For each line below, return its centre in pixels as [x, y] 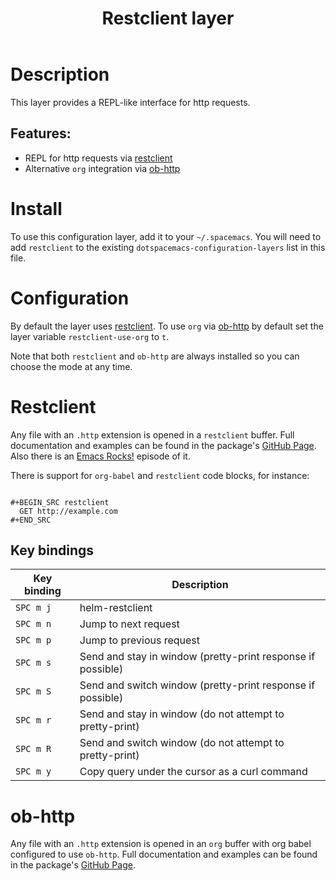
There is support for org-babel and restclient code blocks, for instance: [160, 475]
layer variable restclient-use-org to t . [90, 336]
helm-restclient [116, 608]
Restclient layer [168, 18]
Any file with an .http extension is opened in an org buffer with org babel [161, 844]
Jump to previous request [140, 640]
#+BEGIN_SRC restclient [60, 502]
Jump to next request [129, 624]
